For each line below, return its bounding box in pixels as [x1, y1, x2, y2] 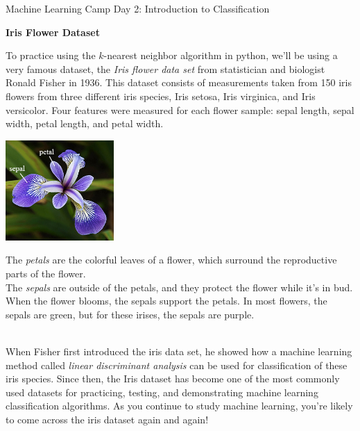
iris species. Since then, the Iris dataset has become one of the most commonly [6, 371, 340, 386]
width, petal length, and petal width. [6, 116, 164, 131]
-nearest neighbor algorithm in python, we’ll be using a [103, 48, 338, 63]
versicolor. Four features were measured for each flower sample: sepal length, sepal [6, 102, 354, 117]
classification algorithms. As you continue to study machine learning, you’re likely [6, 398, 353, 413]
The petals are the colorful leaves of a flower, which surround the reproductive [6, 252, 337, 267]
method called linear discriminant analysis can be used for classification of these [6, 357, 348, 372]
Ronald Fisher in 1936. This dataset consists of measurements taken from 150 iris [6, 75, 352, 90]
